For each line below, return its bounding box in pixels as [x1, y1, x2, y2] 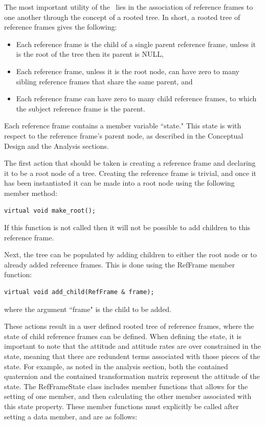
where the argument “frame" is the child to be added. [4, 303, 172, 314]
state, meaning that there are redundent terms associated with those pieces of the [4, 351, 260, 362]
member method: [4, 187, 57, 198]
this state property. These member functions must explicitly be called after [4, 401, 239, 411]
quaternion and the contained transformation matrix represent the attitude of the [4, 371, 260, 382]
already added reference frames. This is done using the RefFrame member [4, 259, 235, 270]
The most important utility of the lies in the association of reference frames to [4, 2, 253, 12]
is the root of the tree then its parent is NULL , [16, 49, 164, 59]
